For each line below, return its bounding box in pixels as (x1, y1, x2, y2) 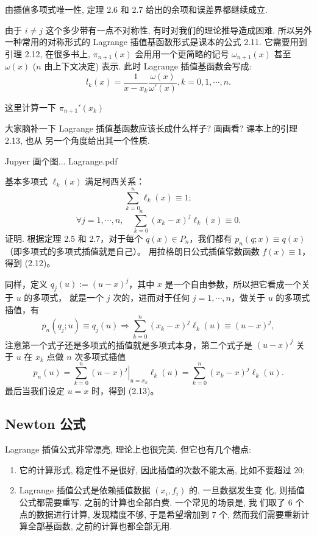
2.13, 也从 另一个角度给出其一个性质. (5, 133, 150, 146)
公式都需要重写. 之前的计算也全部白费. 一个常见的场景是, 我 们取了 (19, 495, 286, 508)
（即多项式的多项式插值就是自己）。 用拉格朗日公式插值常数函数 (5, 244, 260, 257)
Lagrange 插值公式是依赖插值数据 (19, 484, 151, 496)
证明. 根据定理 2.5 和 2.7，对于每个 (5, 231, 143, 244)
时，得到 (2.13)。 (91, 384, 159, 397)
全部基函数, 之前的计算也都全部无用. (27, 520, 173, 532)
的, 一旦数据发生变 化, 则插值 (188, 484, 305, 496)
